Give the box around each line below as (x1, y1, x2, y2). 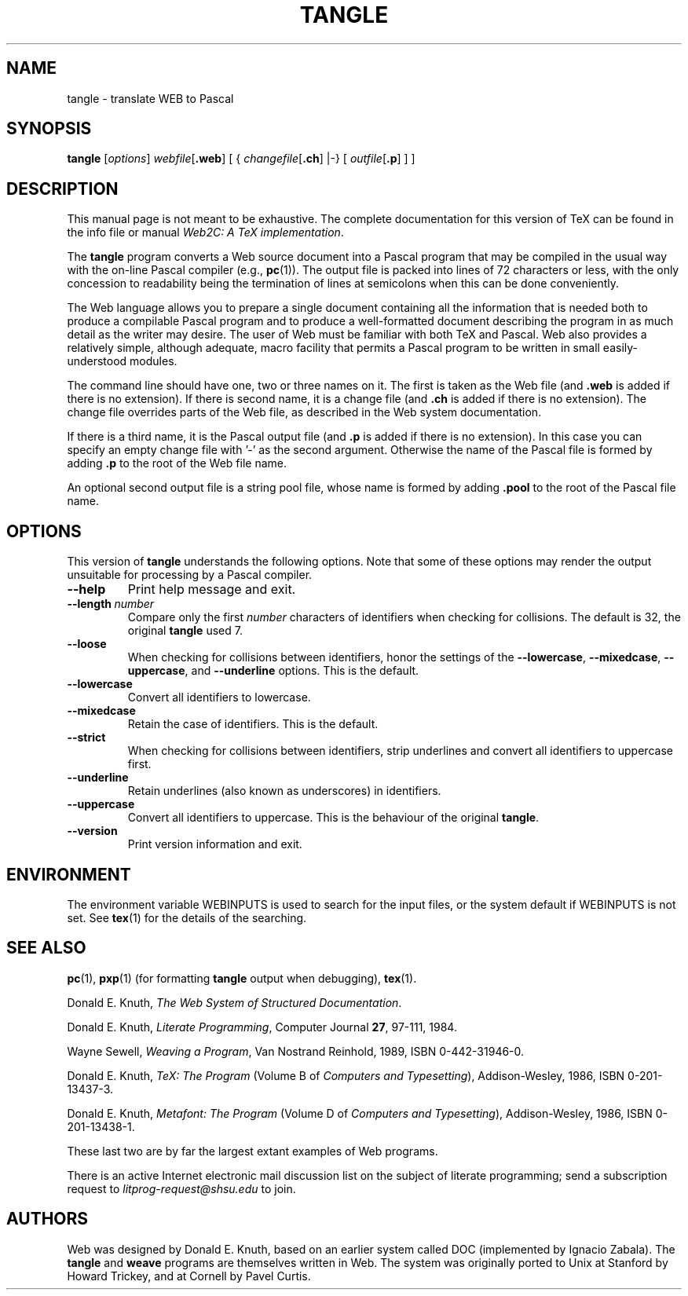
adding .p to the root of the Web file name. (67, 456, 287, 470)
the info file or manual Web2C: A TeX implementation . (67, 225, 344, 240)
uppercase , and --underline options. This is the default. (127, 664, 419, 678)
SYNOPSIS (6, 119, 92, 139)
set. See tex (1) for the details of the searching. (67, 910, 307, 924)
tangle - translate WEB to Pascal (67, 91, 234, 105)
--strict (67, 730, 106, 745)
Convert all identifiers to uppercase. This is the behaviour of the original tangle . (127, 811, 540, 825)
